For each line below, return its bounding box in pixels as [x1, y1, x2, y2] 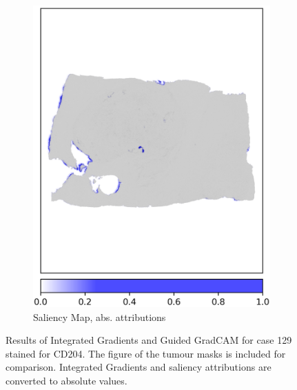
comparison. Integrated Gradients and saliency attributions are [6, 360, 272, 374]
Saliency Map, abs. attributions [33, 309, 166, 324]
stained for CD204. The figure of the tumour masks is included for [6, 346, 286, 360]
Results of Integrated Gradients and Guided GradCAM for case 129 [6, 333, 292, 347]
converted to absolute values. [6, 373, 127, 387]
